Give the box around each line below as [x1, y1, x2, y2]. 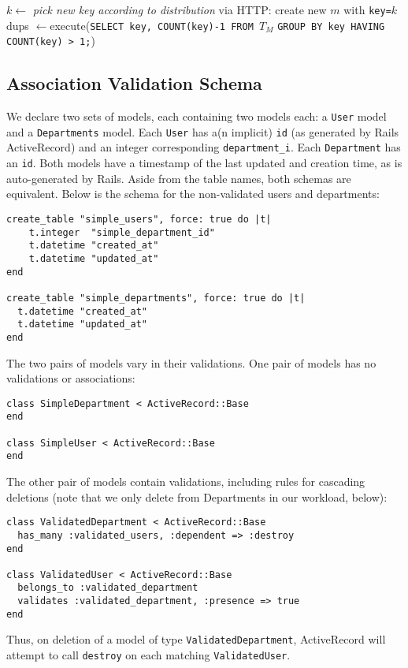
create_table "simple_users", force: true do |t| [6, 213, 272, 225]
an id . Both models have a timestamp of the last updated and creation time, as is [6, 155, 402, 171]
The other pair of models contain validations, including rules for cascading [6, 473, 365, 490]
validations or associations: [6, 370, 135, 386]
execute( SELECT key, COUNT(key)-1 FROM [50, 17, 254, 33]
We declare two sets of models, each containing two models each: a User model [6, 108, 387, 125]
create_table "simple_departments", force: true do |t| [6, 292, 306, 304]
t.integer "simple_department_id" [28, 226, 215, 238]
